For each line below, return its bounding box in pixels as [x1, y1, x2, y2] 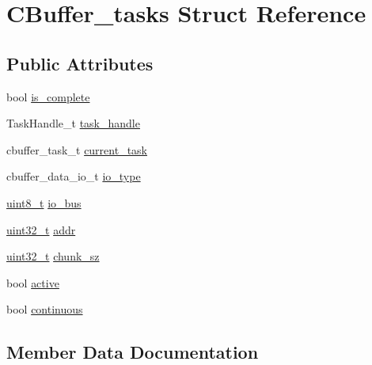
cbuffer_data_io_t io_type [6, 168, 141, 184]
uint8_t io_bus [6, 194, 82, 211]
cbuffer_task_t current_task [6, 141, 148, 158]
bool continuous [6, 301, 83, 317]
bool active [6, 274, 59, 291]
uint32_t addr [6, 221, 76, 238]
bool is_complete [6, 88, 90, 105]
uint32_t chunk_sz [6, 248, 100, 264]
